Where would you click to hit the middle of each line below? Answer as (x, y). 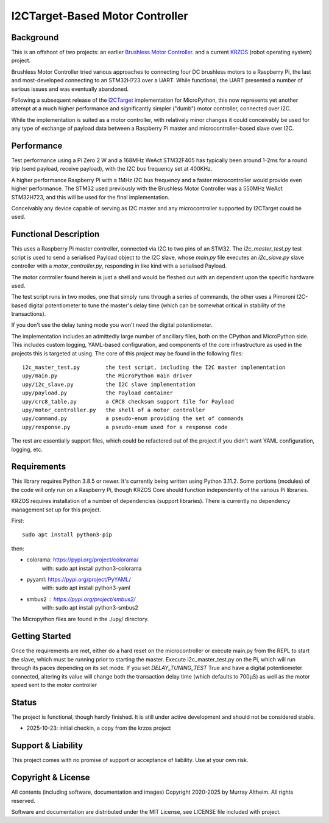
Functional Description (55, 234)
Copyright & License (51, 778)
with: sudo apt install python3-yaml (86, 588)
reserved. (23, 800)
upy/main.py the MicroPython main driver (107, 376)
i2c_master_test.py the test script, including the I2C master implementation (154, 368)
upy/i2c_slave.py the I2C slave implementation (109, 384)
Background (35, 37)
